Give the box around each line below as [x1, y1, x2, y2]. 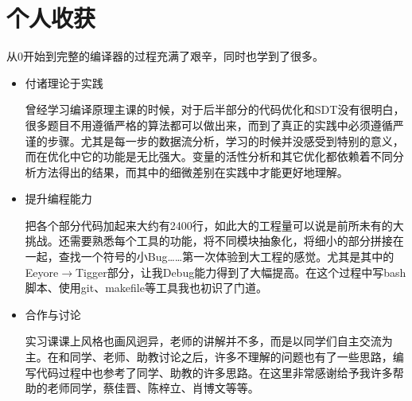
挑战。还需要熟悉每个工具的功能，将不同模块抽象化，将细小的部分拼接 [25, 232, 393, 249]
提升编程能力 [25, 190, 92, 207]
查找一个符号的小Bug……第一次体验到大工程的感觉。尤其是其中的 [58, 248, 395, 265]
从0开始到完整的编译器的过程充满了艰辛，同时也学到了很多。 [6, 48, 324, 64]
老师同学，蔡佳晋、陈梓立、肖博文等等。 [47, 380, 259, 396]
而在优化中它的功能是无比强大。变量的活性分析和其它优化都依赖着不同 [25, 148, 393, 165]
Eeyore [25, 263, 59, 280]
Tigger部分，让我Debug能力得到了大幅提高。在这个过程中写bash [76, 263, 406, 280]
